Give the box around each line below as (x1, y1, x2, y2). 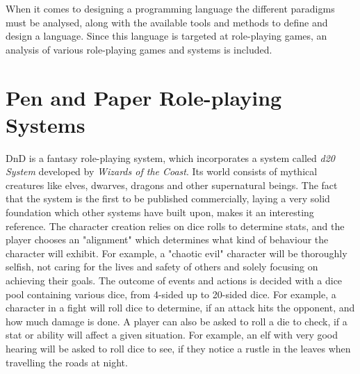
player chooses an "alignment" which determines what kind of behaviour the (6, 232, 329, 247)
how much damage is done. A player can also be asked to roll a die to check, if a (6, 314, 347, 328)
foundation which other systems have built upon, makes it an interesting (6, 205, 314, 220)
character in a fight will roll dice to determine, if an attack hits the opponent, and (6, 300, 355, 315)
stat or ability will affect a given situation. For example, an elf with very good (6, 327, 338, 342)
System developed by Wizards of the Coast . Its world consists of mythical (6, 164, 318, 179)
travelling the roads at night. (6, 355, 128, 369)
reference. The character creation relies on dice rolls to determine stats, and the (6, 218, 345, 233)
